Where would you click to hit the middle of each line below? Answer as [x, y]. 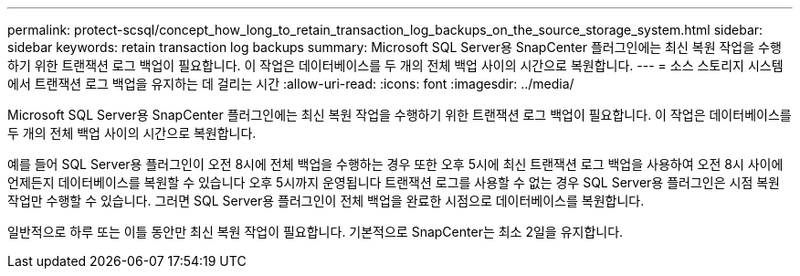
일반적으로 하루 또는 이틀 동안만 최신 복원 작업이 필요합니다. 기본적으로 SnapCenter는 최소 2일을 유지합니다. [316, 232]
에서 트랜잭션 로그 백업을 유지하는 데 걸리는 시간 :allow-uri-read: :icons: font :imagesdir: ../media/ [291, 84]
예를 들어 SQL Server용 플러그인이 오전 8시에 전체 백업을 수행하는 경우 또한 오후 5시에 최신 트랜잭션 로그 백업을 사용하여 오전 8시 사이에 [395, 164]
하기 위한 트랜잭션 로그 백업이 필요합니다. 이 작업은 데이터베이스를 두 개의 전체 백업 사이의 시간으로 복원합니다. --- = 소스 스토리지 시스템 [395, 65]
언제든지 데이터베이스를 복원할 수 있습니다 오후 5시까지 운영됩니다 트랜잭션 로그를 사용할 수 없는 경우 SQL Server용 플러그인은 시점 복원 [394, 182]
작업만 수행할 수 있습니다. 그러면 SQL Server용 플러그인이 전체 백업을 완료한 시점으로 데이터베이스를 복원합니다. [326, 201]
